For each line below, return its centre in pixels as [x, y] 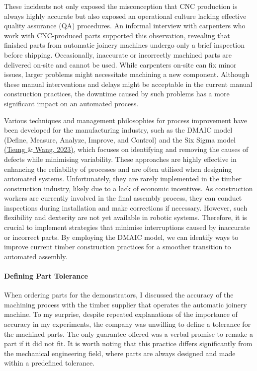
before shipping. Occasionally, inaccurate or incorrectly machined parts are [118, 54]
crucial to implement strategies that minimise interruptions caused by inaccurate [127, 227]
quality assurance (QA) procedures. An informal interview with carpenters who [125, 26]
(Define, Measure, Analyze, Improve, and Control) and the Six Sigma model [120, 139]
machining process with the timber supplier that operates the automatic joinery [126, 304]
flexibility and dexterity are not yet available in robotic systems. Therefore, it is [126, 217]
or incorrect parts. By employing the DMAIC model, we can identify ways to [121, 237]
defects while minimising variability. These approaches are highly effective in [120, 159]
